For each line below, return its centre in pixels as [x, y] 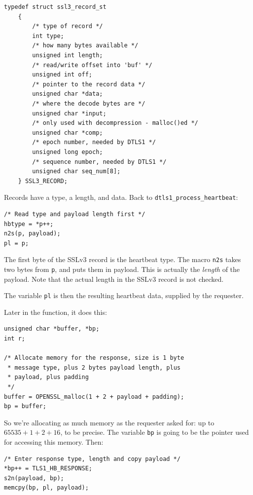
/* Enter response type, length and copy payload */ [92, 459]
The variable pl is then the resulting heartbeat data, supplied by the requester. [124, 295]
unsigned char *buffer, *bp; [52, 329]
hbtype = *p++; [29, 224]
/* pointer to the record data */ [89, 84]
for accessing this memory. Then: [54, 442]
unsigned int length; [68, 55]
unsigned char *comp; [68, 133]
